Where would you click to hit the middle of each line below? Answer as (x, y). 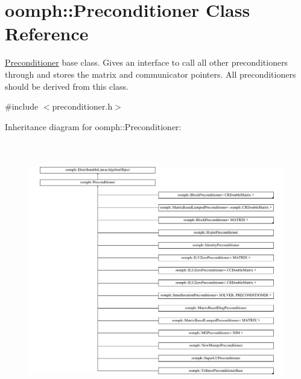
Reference (47, 33)
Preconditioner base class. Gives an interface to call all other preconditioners (147, 62)
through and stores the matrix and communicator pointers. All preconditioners (150, 74)
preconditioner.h (82, 106)
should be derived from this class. (67, 86)
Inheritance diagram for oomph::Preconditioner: (93, 126)
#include (22, 106)
